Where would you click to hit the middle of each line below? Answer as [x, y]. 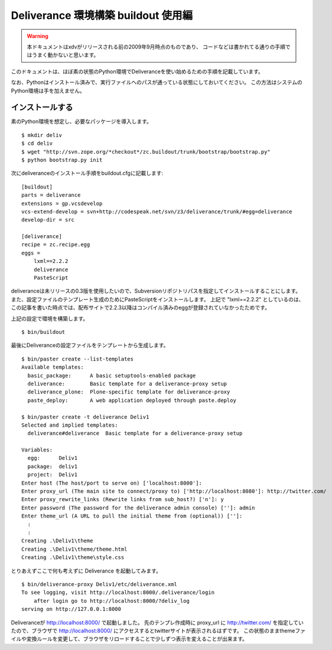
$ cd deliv [37, 144]
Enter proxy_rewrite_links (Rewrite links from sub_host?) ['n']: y [123, 500]
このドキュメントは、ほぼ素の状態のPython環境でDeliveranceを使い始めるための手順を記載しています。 [137, 71]
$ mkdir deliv [42, 135]
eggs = [31, 253]
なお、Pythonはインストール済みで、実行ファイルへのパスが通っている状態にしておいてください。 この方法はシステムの [157, 82]
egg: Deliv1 [53, 458]
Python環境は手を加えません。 [48, 90]
